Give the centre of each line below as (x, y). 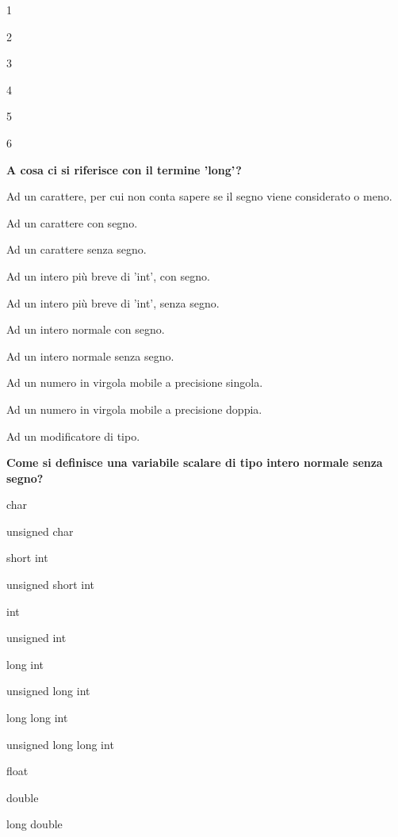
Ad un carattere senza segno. (77, 249)
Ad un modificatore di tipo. (73, 436)
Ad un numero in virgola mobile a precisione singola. (135, 382)
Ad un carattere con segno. (72, 222)
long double (34, 824)
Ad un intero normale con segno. (86, 329)
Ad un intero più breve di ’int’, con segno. (108, 275)
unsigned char (40, 531)
